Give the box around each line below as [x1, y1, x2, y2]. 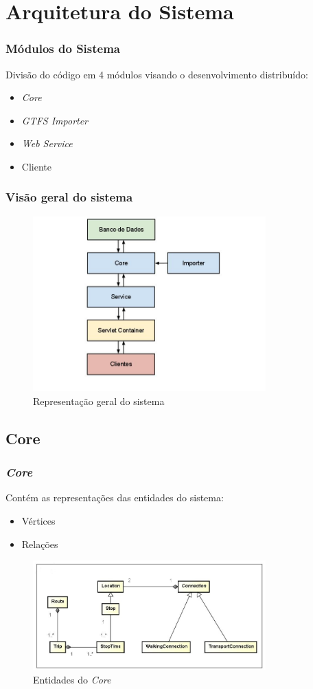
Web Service [21, 136, 73, 151]
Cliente [21, 159, 51, 173]
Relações [21, 536, 58, 551]
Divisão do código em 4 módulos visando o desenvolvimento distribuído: [5, 67, 308, 81]
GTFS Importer [21, 113, 89, 127]
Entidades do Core [33, 672, 111, 686]
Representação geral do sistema [33, 393, 165, 408]
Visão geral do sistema [5, 188, 133, 206]
